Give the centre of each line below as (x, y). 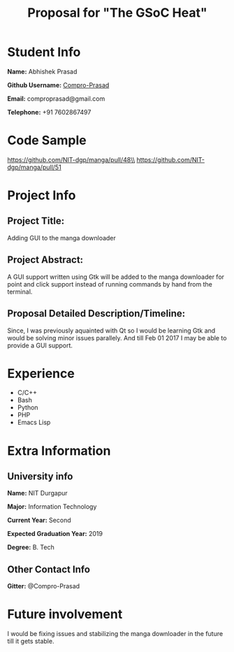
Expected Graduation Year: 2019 (55, 534)
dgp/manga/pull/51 (34, 167)
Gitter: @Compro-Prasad (44, 586)
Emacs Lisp (34, 422)
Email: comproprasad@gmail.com (56, 99)
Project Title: (36, 221)
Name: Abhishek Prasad (42, 71)
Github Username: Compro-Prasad (58, 85)
